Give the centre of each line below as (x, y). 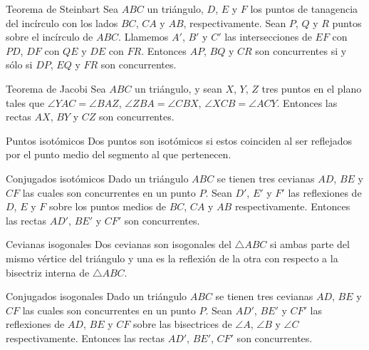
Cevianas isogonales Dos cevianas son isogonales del (119, 244)
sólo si (19, 65)
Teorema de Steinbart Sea (62, 9)
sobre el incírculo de (50, 37)
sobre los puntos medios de (107, 206)
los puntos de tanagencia (304, 9)
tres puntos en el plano (312, 88)
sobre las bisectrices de (182, 324)
